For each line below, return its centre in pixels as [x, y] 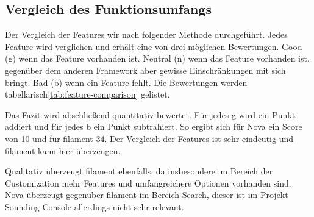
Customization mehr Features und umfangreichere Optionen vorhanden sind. [148, 183]
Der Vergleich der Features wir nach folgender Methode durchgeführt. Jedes [146, 34]
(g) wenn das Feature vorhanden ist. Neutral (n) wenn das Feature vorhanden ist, [157, 58]
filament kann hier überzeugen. [63, 150]
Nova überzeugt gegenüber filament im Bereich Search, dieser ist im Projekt [147, 195]
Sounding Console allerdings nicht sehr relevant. [95, 206]
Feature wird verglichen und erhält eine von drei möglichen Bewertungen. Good [154, 46]
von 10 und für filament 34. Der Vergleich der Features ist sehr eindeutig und [149, 138]
